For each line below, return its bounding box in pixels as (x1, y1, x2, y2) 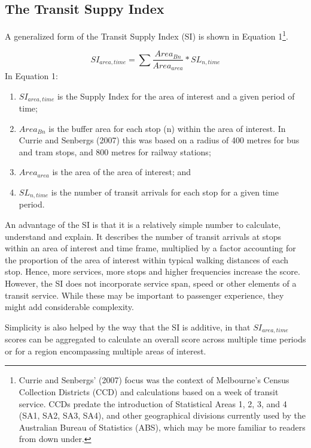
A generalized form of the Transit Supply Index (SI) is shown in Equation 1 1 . (5, 28, 288, 42)
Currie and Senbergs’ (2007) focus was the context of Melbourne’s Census (19, 374, 289, 386)
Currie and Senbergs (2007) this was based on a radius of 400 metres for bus (19, 134, 300, 146)
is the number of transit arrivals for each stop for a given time (51, 185, 279, 198)
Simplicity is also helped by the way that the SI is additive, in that (5, 320, 251, 333)
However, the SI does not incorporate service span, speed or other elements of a (5, 277, 297, 289)
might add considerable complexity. (5, 300, 134, 313)
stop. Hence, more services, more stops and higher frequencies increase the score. (5, 265, 300, 278)
